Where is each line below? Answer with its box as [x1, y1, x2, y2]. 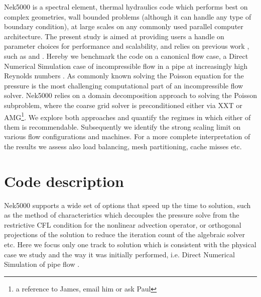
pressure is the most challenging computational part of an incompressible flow [4, 80, 243, 90]
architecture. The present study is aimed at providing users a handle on [4, 31, 224, 41]
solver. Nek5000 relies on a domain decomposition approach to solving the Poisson [4, 90, 257, 101]
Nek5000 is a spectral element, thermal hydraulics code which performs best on [4, 2, 248, 12]
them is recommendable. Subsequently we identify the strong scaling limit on [4, 121, 241, 132]
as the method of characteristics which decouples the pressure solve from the [4, 210, 239, 220]
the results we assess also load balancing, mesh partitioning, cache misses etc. [4, 141, 242, 151]
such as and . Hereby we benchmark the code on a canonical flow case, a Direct [4, 50, 248, 61]
